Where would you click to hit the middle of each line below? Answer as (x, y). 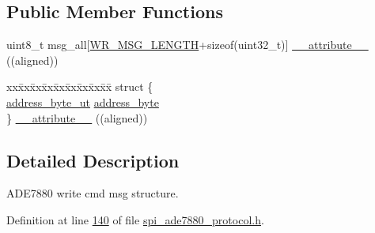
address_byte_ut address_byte (83, 101)
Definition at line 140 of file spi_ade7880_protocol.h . (135, 219)
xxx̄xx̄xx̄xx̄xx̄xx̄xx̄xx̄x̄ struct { (80, 86)
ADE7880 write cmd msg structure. (93, 193)
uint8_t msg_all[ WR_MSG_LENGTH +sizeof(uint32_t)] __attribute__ (187, 45)
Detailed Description (93, 160)
